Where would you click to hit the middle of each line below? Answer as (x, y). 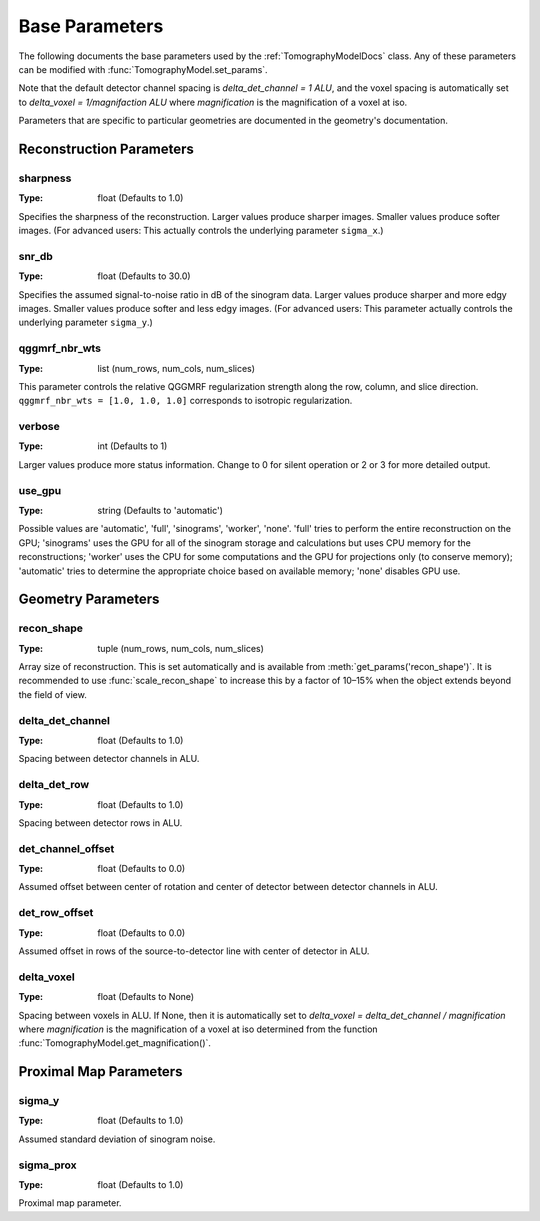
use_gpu (40, 490)
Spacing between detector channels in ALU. (109, 759)
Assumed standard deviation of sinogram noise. (117, 1139)
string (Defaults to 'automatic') (160, 510)
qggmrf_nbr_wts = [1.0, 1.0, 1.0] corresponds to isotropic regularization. (185, 401)
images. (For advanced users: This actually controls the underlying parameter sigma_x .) (201, 231)
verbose (39, 427)
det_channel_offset (66, 848)
